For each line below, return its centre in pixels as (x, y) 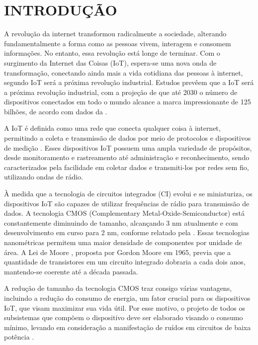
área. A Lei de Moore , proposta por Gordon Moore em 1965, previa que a (118, 252)
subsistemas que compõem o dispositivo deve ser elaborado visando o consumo (124, 317)
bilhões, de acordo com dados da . (56, 111)
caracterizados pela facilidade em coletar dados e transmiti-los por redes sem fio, (127, 167)
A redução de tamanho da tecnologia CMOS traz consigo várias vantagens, (118, 288)
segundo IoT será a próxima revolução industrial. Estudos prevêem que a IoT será (129, 82)
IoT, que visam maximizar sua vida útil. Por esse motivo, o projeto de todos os (125, 307)
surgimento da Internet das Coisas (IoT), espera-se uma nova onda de (110, 62)
